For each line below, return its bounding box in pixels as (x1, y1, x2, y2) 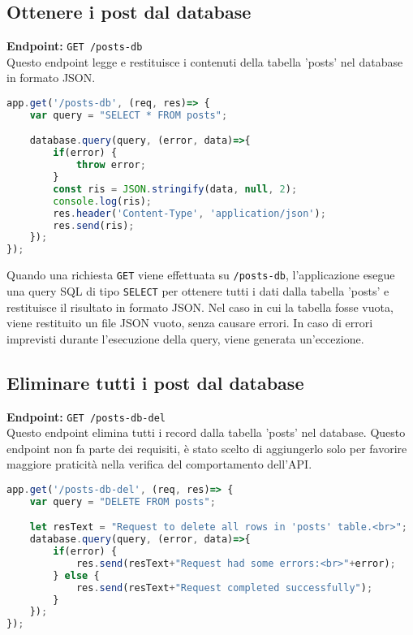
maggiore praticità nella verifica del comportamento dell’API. (6, 456, 312, 473)
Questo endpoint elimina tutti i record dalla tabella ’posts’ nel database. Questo (6, 424, 406, 441)
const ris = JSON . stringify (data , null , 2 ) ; (53, 183, 298, 195)
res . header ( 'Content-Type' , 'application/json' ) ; (53, 207, 326, 219)
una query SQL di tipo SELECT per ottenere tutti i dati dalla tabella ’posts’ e (6, 282, 389, 299)
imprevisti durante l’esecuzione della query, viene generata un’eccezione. (6, 330, 364, 347)
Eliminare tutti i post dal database (6, 369, 304, 395)
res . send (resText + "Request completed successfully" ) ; (75, 581, 373, 594)
